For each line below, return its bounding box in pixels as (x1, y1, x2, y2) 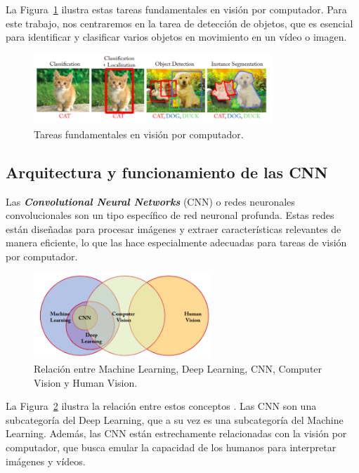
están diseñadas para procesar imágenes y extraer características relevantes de (6, 221, 341, 236)
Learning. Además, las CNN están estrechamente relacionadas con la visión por (6, 426, 347, 441)
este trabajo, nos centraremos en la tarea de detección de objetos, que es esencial (6, 15, 353, 30)
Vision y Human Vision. (34, 375, 138, 389)
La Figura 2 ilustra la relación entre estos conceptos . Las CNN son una (6, 399, 317, 413)
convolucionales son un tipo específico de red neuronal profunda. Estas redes (6, 208, 334, 222)
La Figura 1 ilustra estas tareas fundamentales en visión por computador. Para (6, 2, 347, 16)
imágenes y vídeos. (6, 453, 86, 468)
